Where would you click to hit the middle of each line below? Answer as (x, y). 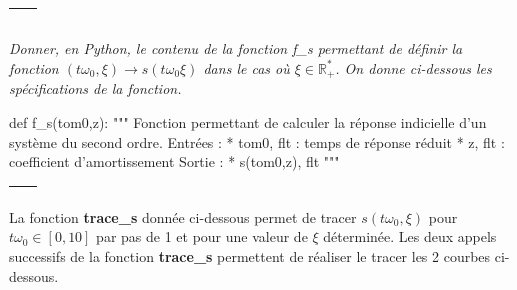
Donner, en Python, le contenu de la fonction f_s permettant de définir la (236, 48)
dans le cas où (246, 67)
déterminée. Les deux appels (410, 236)
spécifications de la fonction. (95, 88)
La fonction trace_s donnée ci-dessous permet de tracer (183, 216)
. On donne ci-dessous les (413, 67)
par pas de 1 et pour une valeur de (202, 236)
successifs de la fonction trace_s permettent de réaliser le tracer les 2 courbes (250, 255)
